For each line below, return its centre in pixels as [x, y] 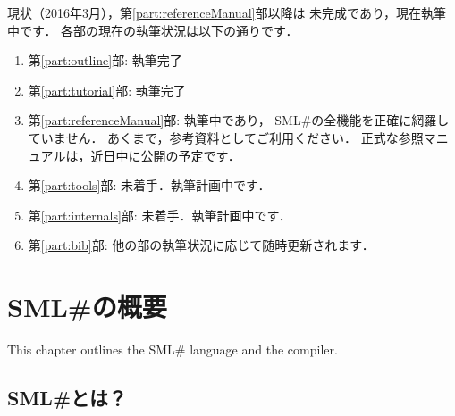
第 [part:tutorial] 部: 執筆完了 [107, 90]
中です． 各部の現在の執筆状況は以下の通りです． [153, 30]
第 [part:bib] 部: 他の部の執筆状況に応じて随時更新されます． [201, 245]
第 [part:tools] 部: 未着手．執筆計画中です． [149, 185]
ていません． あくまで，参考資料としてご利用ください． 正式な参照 [226, 137]
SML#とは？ [67, 398]
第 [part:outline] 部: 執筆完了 [105, 60]
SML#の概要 [87, 307]
